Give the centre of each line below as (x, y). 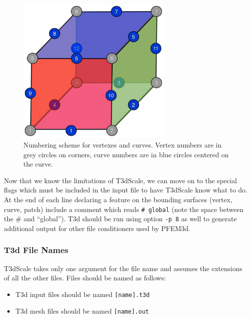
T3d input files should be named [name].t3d (82, 294)
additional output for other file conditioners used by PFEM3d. (97, 228)
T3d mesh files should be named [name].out (82, 310)
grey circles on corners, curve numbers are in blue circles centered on (126, 154)
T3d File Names (36, 250)
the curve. (38, 164)
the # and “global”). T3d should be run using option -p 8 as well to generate (120, 219)
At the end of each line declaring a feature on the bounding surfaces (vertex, (118, 200)
